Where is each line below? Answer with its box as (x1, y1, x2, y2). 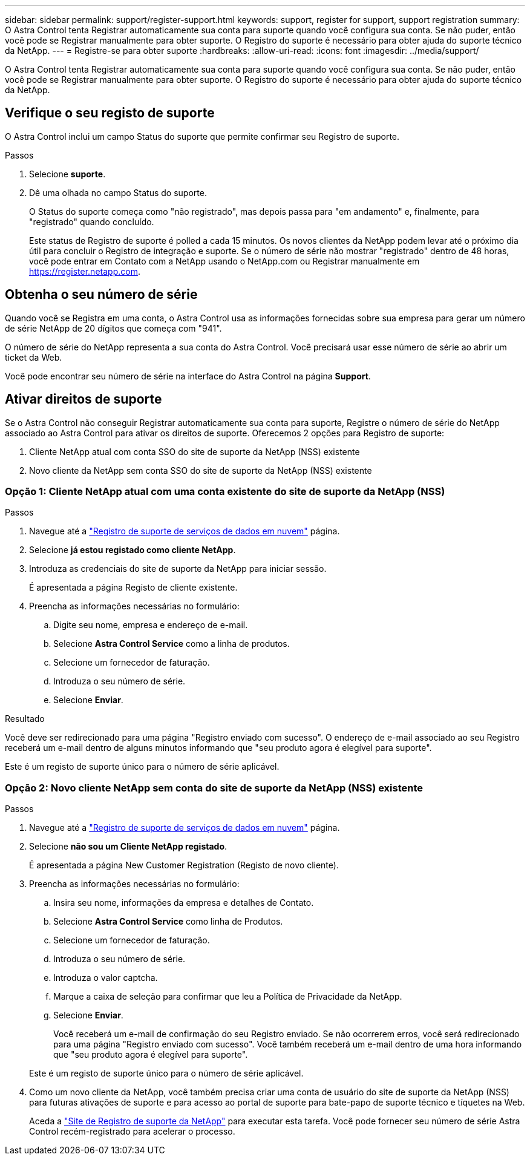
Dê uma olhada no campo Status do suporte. (29, 187, 207, 198)
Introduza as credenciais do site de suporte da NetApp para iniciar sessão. (29, 563, 327, 574)
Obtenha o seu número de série (5, 287, 198, 303)
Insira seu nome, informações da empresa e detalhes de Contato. (53, 897, 314, 908)
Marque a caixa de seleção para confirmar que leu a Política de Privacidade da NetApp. (53, 991, 402, 1002)
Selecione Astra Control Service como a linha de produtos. (53, 638, 290, 649)
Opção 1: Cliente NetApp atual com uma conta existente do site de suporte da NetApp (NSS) (5, 485, 445, 497)
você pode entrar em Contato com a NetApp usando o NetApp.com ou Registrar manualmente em (29, 255, 420, 266)
